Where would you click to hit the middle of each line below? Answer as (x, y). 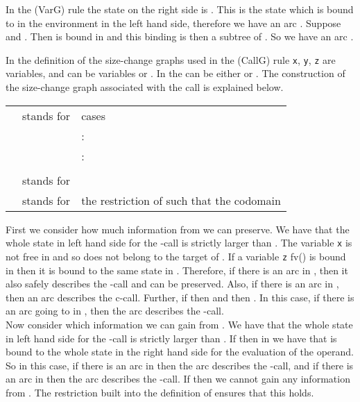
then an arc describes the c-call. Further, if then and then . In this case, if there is (180, 297)
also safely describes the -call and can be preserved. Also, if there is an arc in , (172, 284)
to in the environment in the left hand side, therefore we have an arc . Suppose (173, 23)
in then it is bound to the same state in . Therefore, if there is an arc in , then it (177, 270)
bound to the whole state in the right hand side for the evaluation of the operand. (180, 352)
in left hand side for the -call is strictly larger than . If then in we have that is (171, 338)
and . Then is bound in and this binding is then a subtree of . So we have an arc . (180, 36)
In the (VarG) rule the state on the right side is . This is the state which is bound (180, 9)
